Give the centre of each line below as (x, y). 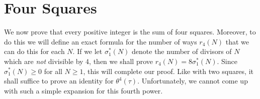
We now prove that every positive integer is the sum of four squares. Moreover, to (130, 32)
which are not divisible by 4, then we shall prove (79, 61)
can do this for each (34, 51)
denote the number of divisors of (182, 51)
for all (53, 71)
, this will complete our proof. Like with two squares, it (168, 71)
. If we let (88, 51)
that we (237, 41)
